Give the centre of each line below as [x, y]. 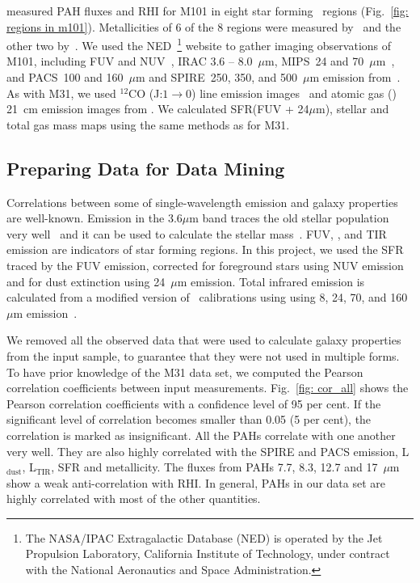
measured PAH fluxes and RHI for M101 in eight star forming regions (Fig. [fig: [208, 11]
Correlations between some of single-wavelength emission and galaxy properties [202, 202]
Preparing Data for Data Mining [146, 168]
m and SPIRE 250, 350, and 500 [216, 77]
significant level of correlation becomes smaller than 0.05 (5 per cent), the [189, 419]
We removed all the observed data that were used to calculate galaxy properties [204, 340]
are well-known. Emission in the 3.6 [94, 218]
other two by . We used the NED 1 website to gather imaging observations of [199, 44]
